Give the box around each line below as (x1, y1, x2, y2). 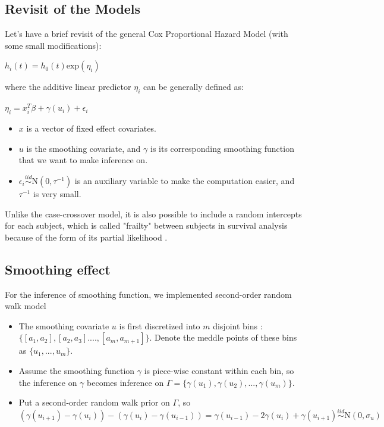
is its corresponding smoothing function (150, 142, 294, 154)
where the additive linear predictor (5, 80, 131, 93)
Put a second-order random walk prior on (18, 396, 170, 409)
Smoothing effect (5, 260, 111, 278)
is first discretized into (119, 319, 200, 332)
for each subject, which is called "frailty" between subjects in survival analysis (5, 219, 288, 232)
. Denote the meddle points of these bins (149, 331, 297, 344)
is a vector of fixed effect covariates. (26, 121, 156, 134)
